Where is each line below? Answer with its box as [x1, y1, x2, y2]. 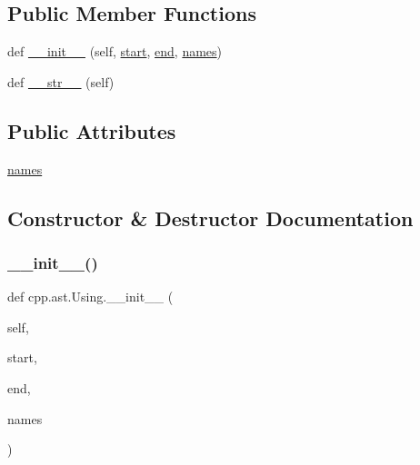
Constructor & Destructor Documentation [7, 203, 414, 232]
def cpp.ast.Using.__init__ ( [7, 287, 174, 306]
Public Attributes [7, 116, 176, 144]
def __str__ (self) [7, 72, 115, 91]
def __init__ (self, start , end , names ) [7, 42, 223, 61]
